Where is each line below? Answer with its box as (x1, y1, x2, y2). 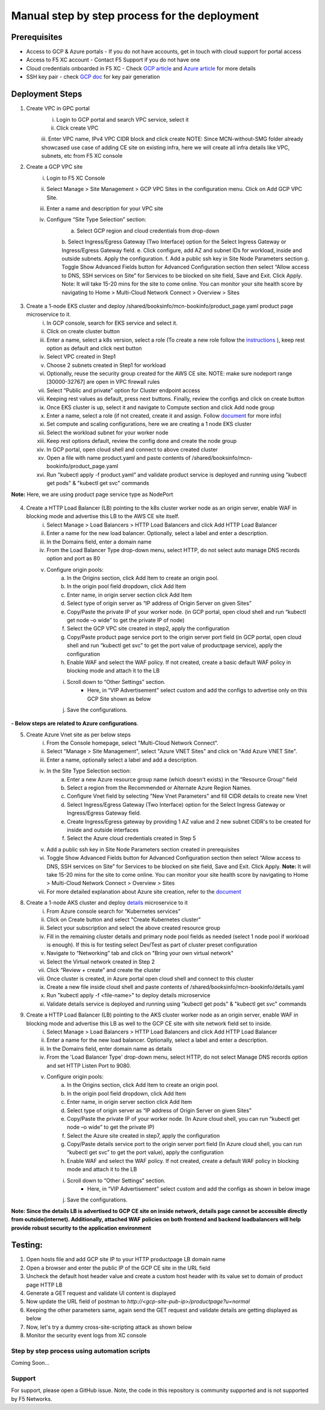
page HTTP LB (26, 1281, 63, 1288)
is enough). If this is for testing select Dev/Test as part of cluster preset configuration (46, 941, 258, 948)
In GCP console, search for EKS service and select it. (46, 319, 178, 327)
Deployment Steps (11, 89, 82, 99)
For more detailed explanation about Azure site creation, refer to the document (46, 888, 241, 895)
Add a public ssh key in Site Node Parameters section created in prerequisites (46, 845, 240, 853)
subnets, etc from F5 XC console (41, 152, 123, 160)
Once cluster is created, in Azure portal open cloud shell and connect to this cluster (46, 975, 254, 982)
